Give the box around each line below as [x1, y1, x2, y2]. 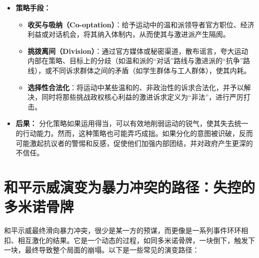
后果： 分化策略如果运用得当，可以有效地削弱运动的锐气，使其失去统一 [15, 118, 249, 129]
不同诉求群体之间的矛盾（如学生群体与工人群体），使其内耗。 [52, 65, 251, 75]
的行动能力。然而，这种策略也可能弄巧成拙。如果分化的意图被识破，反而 [15, 128, 253, 138]
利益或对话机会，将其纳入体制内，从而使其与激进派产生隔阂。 [27, 29, 230, 39]
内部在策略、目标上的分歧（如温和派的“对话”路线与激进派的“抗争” [27, 55, 244, 66]
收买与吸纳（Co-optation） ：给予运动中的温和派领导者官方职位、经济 [27, 19, 255, 29]
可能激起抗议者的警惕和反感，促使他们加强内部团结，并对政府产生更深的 [15, 137, 253, 148]
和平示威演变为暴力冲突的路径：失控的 [4, 176, 256, 197]
